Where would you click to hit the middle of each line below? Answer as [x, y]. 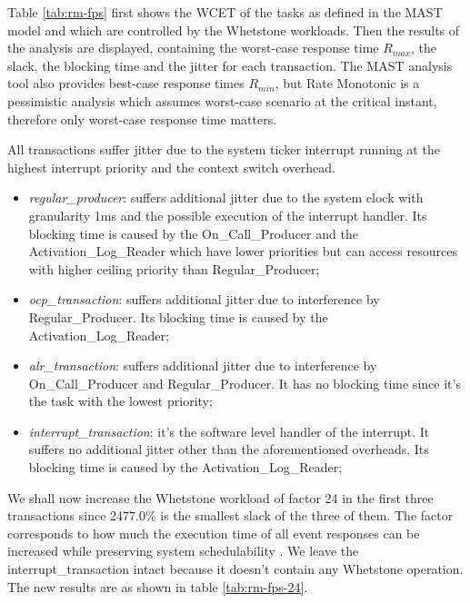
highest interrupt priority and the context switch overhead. [171, 167]
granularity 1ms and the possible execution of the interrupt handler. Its [228, 215]
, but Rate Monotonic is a [347, 83]
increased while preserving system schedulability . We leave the [183, 551]
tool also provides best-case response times [126, 83]
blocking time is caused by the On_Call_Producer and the [193, 233]
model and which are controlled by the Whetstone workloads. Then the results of [234, 30]
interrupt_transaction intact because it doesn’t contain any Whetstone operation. [235, 569]
